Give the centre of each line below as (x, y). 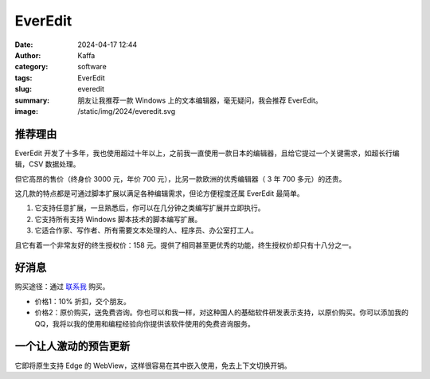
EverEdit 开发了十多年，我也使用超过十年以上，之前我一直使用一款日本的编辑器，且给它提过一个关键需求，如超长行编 (207, 153)
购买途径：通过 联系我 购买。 (62, 287)
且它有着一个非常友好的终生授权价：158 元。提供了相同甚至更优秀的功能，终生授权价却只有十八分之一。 (185, 245)
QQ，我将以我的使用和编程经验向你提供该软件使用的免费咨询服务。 (145, 323)
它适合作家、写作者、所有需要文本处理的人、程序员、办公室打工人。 (146, 230)
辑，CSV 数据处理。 (47, 164)
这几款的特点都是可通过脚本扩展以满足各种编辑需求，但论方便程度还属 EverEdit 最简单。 (159, 193)
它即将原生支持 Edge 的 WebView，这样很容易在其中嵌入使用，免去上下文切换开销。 (153, 365)
